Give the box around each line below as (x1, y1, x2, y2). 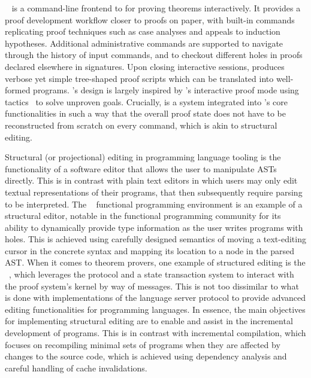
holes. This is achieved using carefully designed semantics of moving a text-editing (5, 233, 306, 245)
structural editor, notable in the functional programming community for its (5, 209, 281, 222)
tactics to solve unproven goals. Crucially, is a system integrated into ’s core (5, 95, 288, 108)
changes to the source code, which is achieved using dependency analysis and (5, 350, 287, 362)
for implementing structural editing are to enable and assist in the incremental (5, 315, 293, 327)
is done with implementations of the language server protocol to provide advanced (5, 291, 306, 304)
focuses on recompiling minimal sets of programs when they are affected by (5, 338, 280, 350)
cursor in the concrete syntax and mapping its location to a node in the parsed (5, 244, 295, 257)
